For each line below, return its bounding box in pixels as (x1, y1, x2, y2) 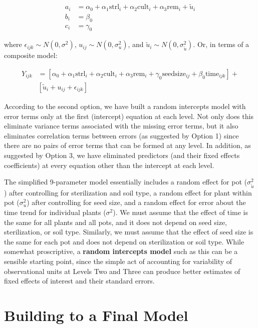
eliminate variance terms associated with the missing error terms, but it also (4, 120, 238, 131)
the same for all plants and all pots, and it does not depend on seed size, (4, 216, 227, 227)
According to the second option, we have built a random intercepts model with (4, 101, 246, 111)
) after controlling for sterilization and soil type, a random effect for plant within (4, 187, 252, 197)
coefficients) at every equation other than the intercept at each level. (4, 159, 214, 170)
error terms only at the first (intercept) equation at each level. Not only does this (4, 110, 253, 121)
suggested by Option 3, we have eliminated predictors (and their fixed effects (4, 149, 240, 160)
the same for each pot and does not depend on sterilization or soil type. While (4, 236, 244, 246)
